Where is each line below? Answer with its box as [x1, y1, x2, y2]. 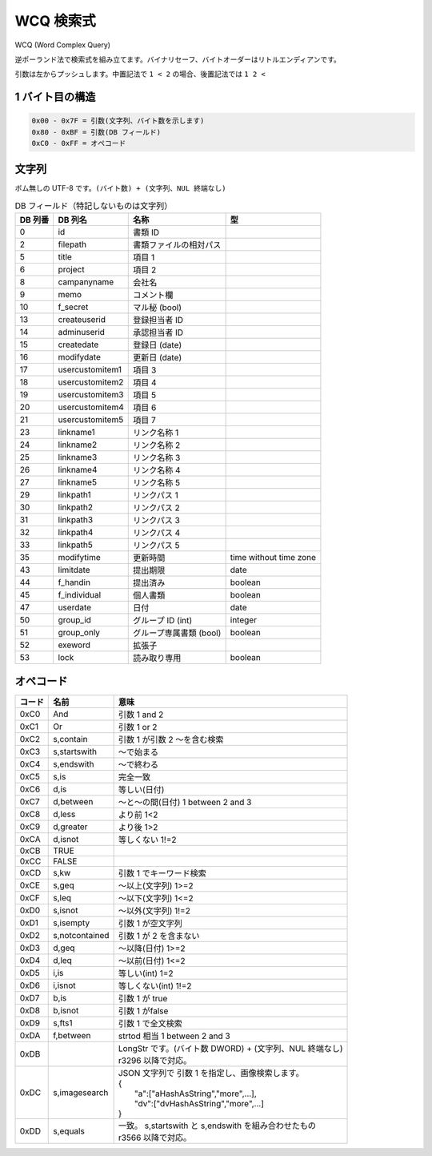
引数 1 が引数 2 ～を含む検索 [118, 734, 224, 745]
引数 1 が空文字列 [118, 917, 183, 928]
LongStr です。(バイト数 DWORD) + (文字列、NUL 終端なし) [118, 1042, 343, 1053]
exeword [58, 639, 91, 651]
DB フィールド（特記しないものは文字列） [14, 200, 173, 211]
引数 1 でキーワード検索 [118, 868, 207, 879]
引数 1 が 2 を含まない [118, 930, 200, 941]
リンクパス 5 [132, 540, 180, 551]
